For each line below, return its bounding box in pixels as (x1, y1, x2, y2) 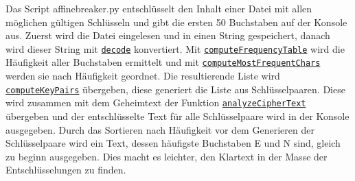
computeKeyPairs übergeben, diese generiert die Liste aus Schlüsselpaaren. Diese (5, 82, 345, 96)
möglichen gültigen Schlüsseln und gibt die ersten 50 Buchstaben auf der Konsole (5, 14, 347, 29)
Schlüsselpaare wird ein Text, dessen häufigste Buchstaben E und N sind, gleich (5, 136, 341, 150)
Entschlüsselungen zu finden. (5, 162, 126, 177)
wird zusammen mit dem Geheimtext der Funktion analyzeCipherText (5, 95, 306, 110)
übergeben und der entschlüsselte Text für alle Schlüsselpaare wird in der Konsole (5, 109, 350, 123)
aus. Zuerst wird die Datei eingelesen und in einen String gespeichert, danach (5, 28, 330, 43)
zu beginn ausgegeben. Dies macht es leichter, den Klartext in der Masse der (5, 149, 328, 163)
